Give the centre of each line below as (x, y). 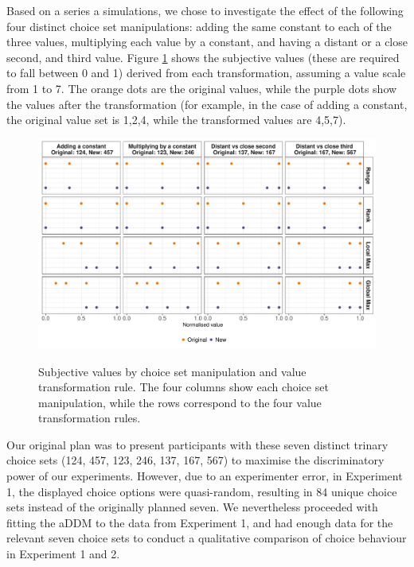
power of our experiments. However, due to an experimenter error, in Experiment (205, 476)
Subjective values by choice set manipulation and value (172, 371)
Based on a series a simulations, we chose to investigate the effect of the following (205, 10)
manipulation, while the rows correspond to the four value (180, 402)
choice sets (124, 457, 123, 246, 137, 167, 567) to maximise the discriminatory (195, 460)
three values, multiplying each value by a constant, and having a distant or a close (207, 42)
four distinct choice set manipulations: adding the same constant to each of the (199, 26)
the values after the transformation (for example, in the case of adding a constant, (207, 104)
